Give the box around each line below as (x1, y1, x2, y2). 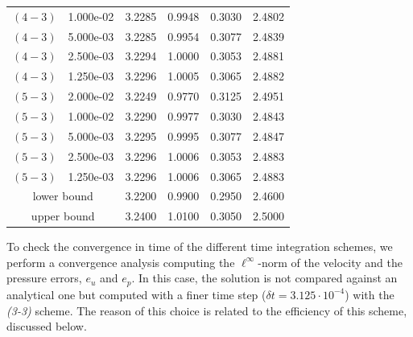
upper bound (31, 208, 95, 224)
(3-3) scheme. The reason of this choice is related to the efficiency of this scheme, (6, 302, 407, 319)
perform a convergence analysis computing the (6, 253, 235, 270)
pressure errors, (6, 269, 82, 286)
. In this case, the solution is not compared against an (131, 269, 398, 286)
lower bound (32, 187, 93, 204)
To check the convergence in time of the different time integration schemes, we (6, 238, 393, 255)
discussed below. (6, 318, 87, 335)
